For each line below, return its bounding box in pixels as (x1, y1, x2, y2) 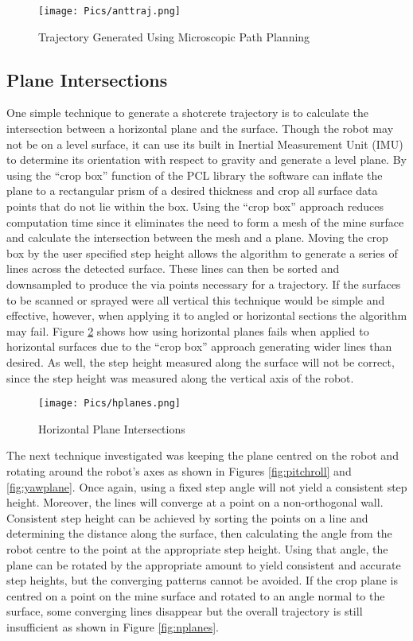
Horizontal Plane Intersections (38, 420, 185, 437)
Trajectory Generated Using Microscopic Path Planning (38, 28, 310, 45)
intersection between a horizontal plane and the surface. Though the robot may (6, 120, 394, 137)
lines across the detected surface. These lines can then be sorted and (6, 260, 340, 277)
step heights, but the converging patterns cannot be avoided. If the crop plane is (6, 572, 398, 589)
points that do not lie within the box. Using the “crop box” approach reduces (6, 198, 384, 215)
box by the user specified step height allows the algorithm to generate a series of (6, 244, 398, 261)
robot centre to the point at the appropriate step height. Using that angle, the (6, 540, 388, 557)
